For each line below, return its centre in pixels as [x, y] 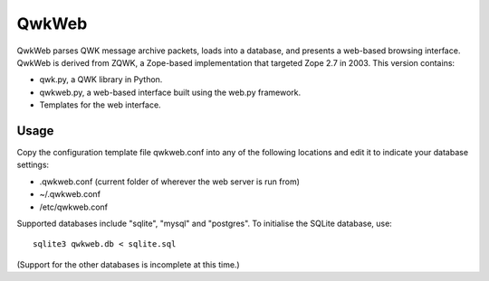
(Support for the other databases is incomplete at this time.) [128, 264]
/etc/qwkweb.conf [74, 207]
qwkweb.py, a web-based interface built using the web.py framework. [170, 92]
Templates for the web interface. [101, 105]
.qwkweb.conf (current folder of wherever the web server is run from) [170, 182]
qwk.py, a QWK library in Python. [101, 80]
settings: [33, 165]
